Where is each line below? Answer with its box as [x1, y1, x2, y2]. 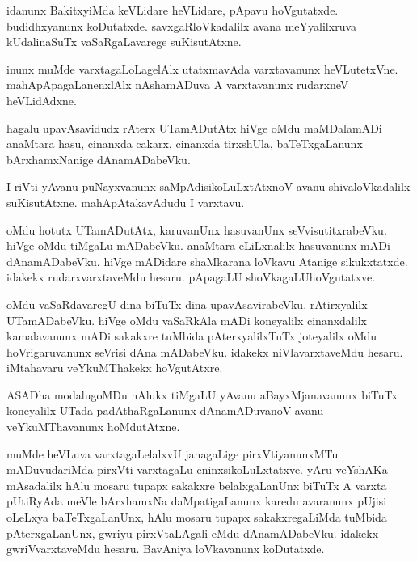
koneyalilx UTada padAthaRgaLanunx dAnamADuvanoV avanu [6, 402, 324, 419]
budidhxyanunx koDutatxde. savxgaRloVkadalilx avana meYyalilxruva [6, 17, 357, 34]
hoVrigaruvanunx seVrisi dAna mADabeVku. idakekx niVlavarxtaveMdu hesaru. [6, 343, 403, 360]
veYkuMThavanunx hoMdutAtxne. [6, 418, 180, 435]
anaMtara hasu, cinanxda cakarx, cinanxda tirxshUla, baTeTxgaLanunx [6, 135, 363, 152]
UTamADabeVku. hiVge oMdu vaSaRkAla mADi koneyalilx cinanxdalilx [6, 311, 367, 328]
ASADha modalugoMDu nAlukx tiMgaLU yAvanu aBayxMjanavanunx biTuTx [6, 386, 398, 403]
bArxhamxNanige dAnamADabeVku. [6, 150, 191, 167]
